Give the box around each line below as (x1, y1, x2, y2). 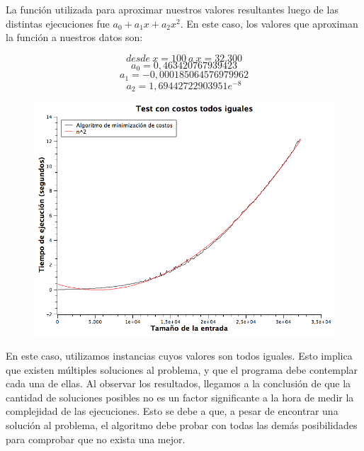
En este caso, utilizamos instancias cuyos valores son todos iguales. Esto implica (6, 348, 353, 362)
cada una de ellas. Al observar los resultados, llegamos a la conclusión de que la (6, 376, 351, 391)
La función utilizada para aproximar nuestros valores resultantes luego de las (6, 2, 339, 16)
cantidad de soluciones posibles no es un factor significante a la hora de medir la (6, 389, 354, 404)
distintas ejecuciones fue (6, 16, 110, 30)
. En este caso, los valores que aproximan (180, 16, 358, 30)
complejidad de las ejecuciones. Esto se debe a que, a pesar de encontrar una (6, 404, 339, 418)
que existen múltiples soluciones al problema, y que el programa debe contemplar (6, 362, 358, 377)
